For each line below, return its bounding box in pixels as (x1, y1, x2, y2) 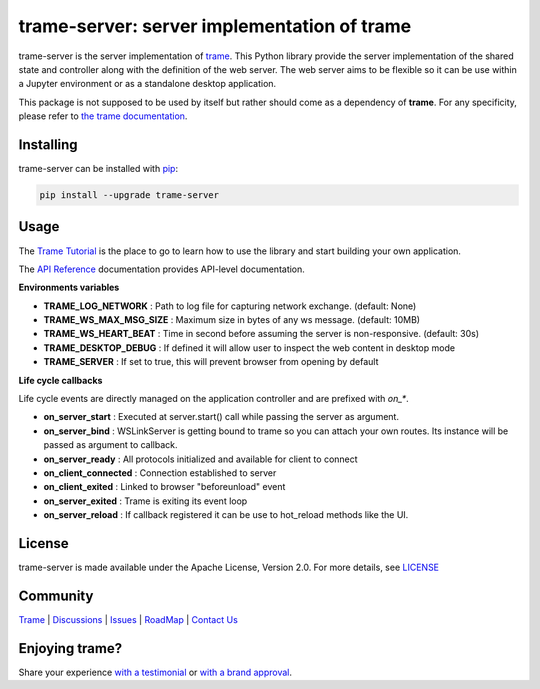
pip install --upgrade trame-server (39, 190, 220, 200)
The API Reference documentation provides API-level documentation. (18, 263, 305, 275)
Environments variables (18, 281, 120, 294)
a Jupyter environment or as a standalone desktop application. (18, 78, 277, 90)
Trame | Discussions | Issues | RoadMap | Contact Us (18, 613, 239, 625)
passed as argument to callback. (43, 439, 179, 451)
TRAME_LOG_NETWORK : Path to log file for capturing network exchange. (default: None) (43, 300, 417, 312)
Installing (18, 136, 79, 153)
